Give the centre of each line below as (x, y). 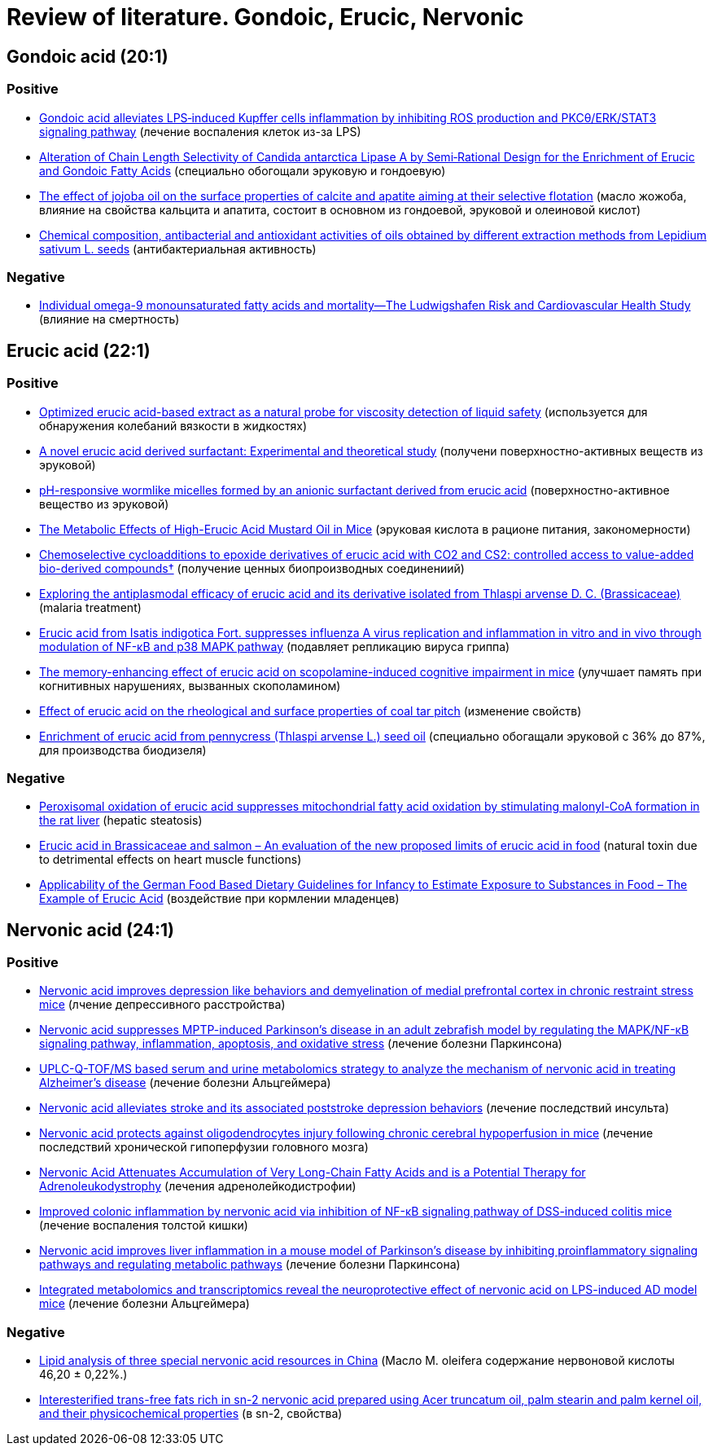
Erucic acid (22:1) (79, 350)
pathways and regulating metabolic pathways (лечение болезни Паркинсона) (250, 1265)
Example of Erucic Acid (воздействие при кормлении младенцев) (219, 899)
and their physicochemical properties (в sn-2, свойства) (191, 1414)
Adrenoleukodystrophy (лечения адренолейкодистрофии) (198, 1186)
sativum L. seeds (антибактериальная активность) (178, 249)
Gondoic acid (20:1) (87, 56)
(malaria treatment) (90, 607)
